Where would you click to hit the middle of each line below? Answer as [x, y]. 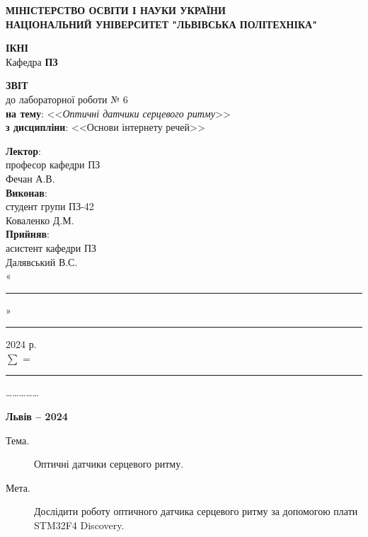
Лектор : [24, 150]
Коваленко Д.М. [40, 220]
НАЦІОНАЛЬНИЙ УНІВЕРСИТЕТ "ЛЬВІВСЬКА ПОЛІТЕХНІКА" [161, 24]
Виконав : [27, 192]
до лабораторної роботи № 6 [67, 99]
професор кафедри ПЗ [53, 164]
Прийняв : [28, 234]
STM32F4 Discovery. [79, 525]
